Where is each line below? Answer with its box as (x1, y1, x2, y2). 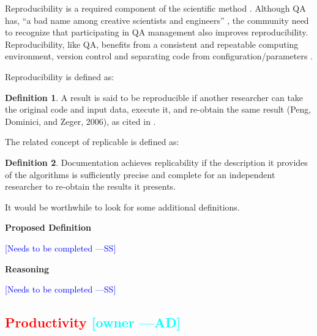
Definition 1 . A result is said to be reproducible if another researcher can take (5, 91, 304, 103)
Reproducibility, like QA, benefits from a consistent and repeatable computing (5, 37, 299, 50)
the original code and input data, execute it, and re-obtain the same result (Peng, (5, 103, 311, 116)
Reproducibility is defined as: (5, 70, 114, 83)
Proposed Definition (5, 221, 91, 234)
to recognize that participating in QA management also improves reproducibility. (5, 26, 308, 39)
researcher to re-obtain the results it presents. (5, 180, 176, 193)
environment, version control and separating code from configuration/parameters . (5, 50, 313, 62)
